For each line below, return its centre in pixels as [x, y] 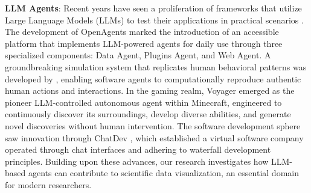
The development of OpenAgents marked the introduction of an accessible [142, 32]
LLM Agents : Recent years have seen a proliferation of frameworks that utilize [153, 8]
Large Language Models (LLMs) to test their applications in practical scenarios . [154, 20]
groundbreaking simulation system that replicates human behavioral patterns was [156, 66]
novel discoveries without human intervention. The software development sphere [153, 125]
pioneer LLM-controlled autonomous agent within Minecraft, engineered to [143, 102]
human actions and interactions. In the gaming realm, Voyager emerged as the [150, 90]
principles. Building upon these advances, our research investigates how [137, 161]
